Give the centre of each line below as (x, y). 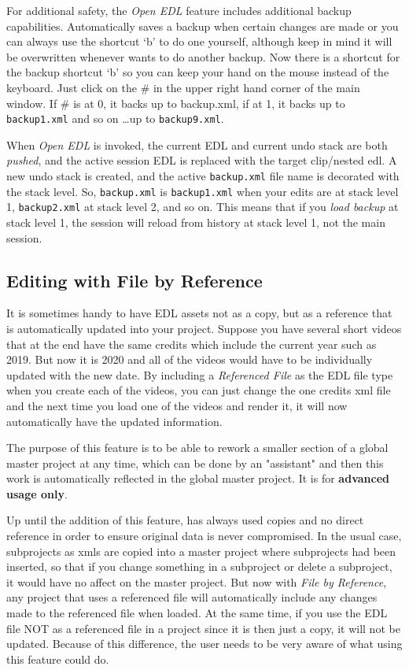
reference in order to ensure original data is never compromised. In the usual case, (204, 536)
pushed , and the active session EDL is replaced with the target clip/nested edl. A (202, 160)
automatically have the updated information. (114, 421)
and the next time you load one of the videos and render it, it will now (177, 405)
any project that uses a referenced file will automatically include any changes (192, 597)
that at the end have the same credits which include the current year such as (192, 344)
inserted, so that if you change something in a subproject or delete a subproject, (199, 566)
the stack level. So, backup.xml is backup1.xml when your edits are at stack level (203, 191)
